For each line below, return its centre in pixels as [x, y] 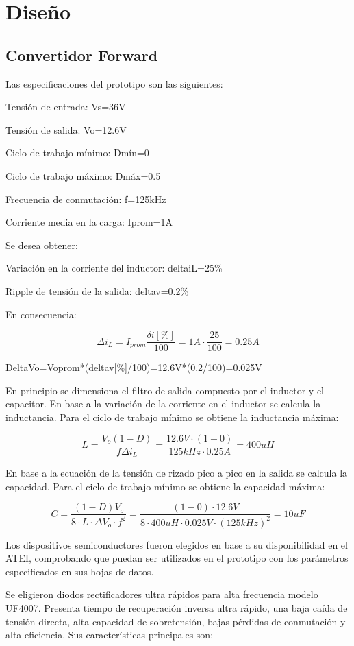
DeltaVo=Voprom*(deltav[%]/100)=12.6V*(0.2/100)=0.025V [134, 367]
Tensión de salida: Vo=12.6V [66, 129]
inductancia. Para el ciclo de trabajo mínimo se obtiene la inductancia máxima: [172, 417]
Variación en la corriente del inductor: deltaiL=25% [114, 268]
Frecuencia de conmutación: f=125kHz [86, 199]
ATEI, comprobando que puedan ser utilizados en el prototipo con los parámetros [177, 558]
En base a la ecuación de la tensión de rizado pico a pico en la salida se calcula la [177, 473]
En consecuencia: [41, 314]
